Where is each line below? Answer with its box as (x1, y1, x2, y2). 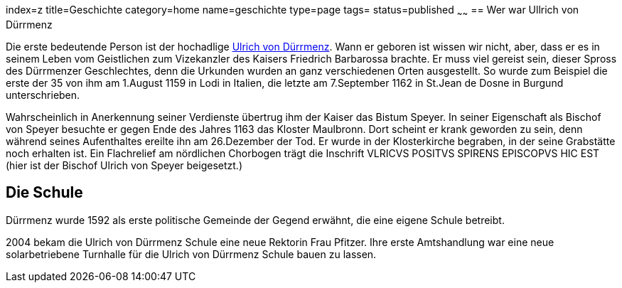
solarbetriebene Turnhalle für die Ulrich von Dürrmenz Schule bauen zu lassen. (6, 247, 377, 260)
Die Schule (6, 183, 83, 202)
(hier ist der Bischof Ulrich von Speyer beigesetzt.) (6, 159, 242, 171)
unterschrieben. (6, 88, 80, 101)
